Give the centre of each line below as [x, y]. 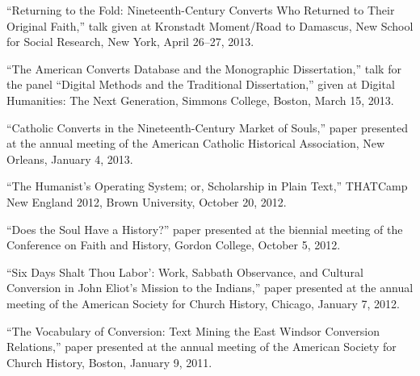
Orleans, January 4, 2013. [70, 159]
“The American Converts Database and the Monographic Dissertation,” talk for [204, 68]
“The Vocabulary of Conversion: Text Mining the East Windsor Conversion [193, 330]
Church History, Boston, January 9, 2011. [109, 362]
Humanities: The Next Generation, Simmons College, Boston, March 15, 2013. [200, 100]
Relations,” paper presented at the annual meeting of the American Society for [202, 347]
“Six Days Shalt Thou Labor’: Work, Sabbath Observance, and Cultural [185, 272]
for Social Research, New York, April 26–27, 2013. [130, 42]
